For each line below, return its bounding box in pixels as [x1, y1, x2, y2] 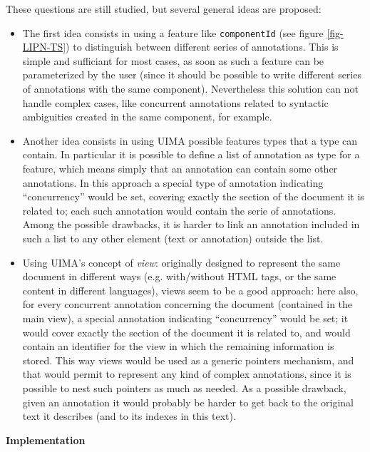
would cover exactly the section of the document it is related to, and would [22, 324, 351, 339]
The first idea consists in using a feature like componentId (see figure [22, 25, 324, 40]
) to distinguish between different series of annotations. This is [66, 39, 339, 54]
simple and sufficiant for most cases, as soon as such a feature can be [22, 53, 324, 68]
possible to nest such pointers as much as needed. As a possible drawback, [22, 380, 346, 395]
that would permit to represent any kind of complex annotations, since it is [22, 366, 351, 381]
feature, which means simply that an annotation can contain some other [22, 161, 338, 175]
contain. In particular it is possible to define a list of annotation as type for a [22, 147, 360, 162]
